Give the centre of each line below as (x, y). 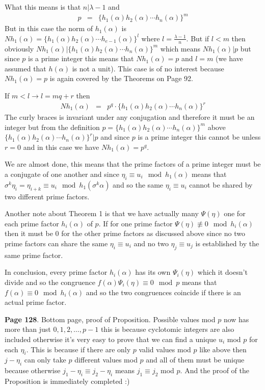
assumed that (25, 68)
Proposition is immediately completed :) (67, 381)
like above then (223, 349)
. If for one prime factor (136, 223)
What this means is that (43, 7)
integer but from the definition (52, 127)
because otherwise (33, 370)
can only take (45, 360)
